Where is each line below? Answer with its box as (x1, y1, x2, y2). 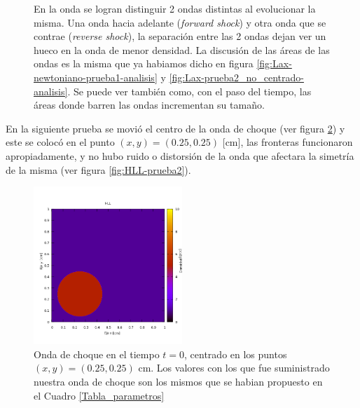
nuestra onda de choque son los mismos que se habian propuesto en (34, 374, 323, 388)
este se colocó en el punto (6, 135, 115, 149)
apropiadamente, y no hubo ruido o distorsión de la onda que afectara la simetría (6, 148, 354, 163)
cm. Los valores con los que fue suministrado (138, 360, 330, 375)
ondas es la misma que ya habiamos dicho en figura (34, 56, 254, 71)
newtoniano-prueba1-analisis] (34, 69, 158, 84)
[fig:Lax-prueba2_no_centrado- (169, 69, 304, 84)
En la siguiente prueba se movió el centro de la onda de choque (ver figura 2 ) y (6, 121, 345, 135)
